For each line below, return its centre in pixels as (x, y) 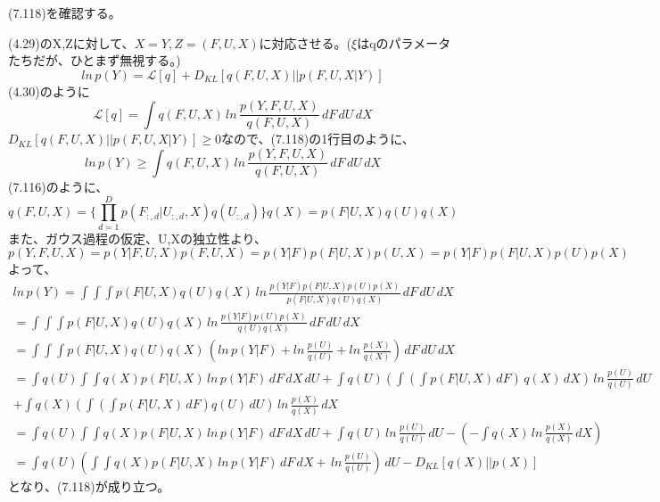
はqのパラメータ (404, 42)
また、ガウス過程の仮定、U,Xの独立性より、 (138, 238)
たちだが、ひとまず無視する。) (95, 60)
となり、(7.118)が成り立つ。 (89, 486)
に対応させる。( (305, 42)
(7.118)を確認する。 (65, 12)
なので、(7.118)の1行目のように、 (318, 139)
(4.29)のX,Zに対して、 (71, 42)
